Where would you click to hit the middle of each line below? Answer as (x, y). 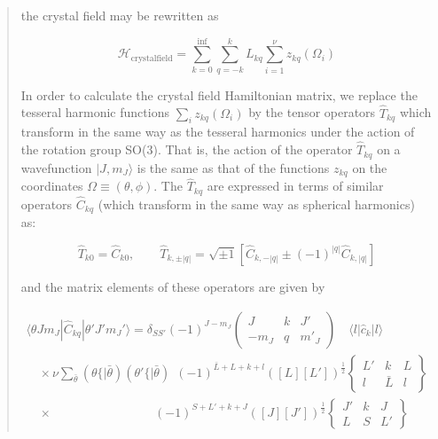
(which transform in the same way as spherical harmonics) (256, 204)
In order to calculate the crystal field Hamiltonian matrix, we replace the (219, 94)
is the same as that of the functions (233, 167)
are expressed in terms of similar (295, 186)
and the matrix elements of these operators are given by (173, 286)
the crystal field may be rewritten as (120, 15)
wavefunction (56, 167)
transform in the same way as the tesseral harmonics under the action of (218, 132)
